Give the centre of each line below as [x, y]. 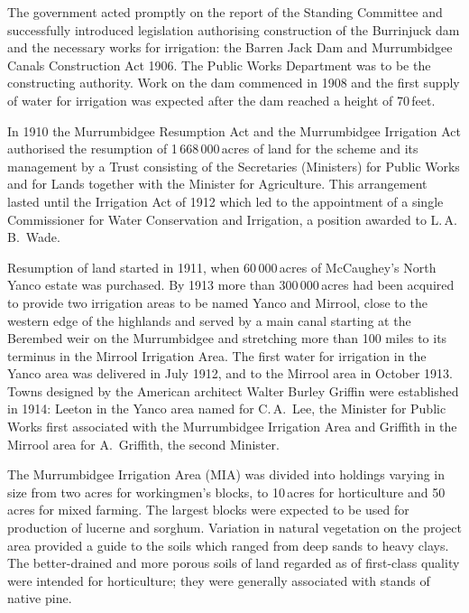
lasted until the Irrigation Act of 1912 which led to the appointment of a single [225, 201]
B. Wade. [34, 237]
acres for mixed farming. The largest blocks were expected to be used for [208, 510]
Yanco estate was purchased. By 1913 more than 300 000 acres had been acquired [231, 285]
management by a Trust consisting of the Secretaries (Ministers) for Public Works [234, 166]
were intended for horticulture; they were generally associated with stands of [219, 580]
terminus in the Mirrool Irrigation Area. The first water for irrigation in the [217, 355]
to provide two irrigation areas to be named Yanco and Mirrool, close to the [217, 302]
